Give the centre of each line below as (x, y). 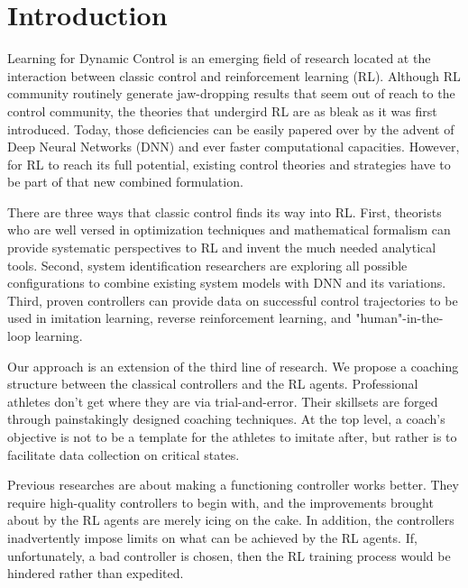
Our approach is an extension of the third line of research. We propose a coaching (233, 366)
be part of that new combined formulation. (125, 182)
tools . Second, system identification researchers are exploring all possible (207, 265)
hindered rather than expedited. (96, 573)
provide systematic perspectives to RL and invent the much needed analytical (222, 248)
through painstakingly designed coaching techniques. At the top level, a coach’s (226, 419)
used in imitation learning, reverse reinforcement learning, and (179, 318)
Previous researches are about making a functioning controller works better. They (233, 485)
